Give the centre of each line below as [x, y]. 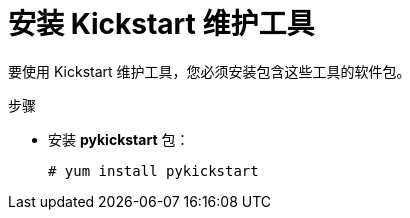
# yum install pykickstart [153, 170]
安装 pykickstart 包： [119, 139]
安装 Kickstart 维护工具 [161, 24]
